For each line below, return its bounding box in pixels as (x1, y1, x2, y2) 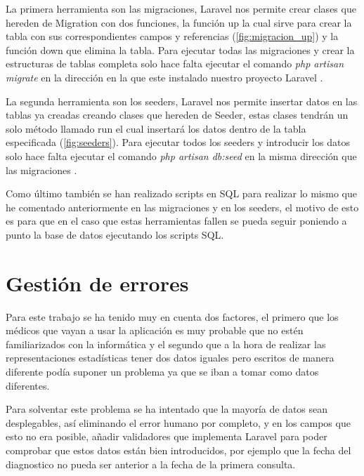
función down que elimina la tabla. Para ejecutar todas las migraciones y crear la (6, 42, 355, 57)
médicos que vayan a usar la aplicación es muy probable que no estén (6, 323, 304, 338)
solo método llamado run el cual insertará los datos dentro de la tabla (6, 121, 306, 135)
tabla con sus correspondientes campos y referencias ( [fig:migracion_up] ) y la (6, 29, 339, 44)
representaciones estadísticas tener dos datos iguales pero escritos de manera (6, 350, 334, 365)
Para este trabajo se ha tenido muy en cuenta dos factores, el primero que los (6, 309, 339, 324)
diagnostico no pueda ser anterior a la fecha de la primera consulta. (6, 456, 296, 471)
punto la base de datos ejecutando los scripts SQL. (6, 227, 224, 242)
